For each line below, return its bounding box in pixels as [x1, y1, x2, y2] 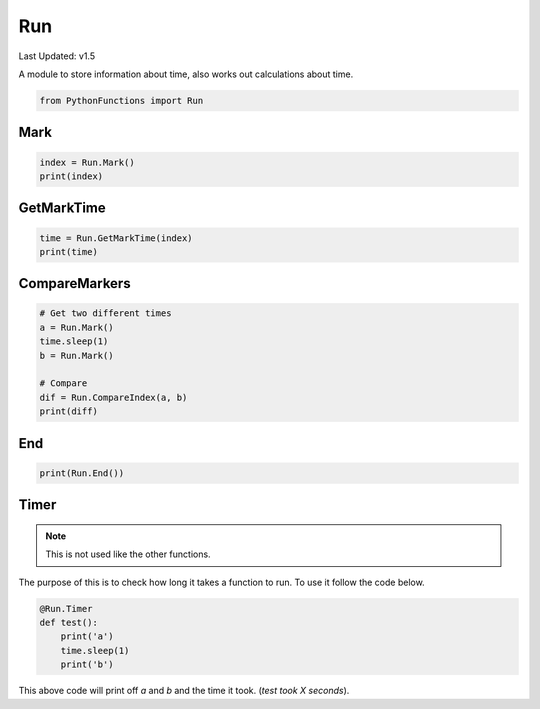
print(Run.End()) [39, 467, 125, 479]
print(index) [39, 170, 104, 182]
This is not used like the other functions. [45, 548, 211, 560]
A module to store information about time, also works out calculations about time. [18, 68, 354, 80]
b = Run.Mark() [39, 350, 114, 361]
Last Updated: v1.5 [18, 50, 95, 62]
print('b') [60, 659, 114, 670]
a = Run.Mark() [39, 321, 114, 333]
